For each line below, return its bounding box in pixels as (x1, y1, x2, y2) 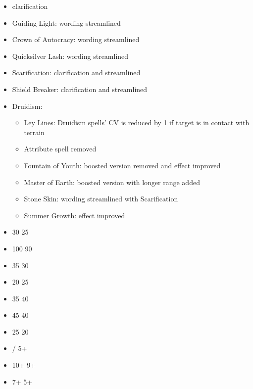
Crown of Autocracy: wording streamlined (12, 34, 140, 45)
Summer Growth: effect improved (24, 210, 125, 220)
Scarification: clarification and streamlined (12, 67, 141, 78)
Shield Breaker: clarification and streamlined (12, 84, 148, 94)
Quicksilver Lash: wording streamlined (12, 50, 129, 61)
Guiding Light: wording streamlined (12, 17, 121, 28)
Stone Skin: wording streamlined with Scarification (24, 194, 178, 204)
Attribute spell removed (24, 144, 97, 154)
